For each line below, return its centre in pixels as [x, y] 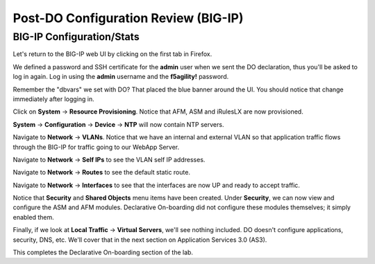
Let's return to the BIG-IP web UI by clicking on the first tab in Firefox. [112, 54]
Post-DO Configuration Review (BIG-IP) [128, 18]
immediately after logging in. [53, 99]
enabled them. [34, 217]
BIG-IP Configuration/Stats [76, 37]
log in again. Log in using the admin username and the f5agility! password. [121, 77]
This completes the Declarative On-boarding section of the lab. [103, 252]
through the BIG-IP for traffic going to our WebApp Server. [96, 147]
